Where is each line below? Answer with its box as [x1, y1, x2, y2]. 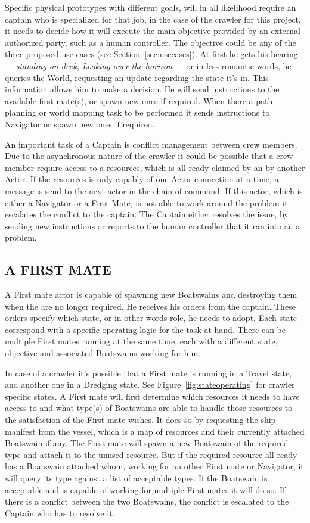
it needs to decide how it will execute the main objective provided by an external [5, 24, 300, 37]
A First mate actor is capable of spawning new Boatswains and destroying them [5, 288, 297, 301]
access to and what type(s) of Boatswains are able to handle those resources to [5, 401, 293, 414]
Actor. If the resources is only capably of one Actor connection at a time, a [5, 173, 279, 185]
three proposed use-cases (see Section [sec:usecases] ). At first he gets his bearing [5, 48, 298, 60]
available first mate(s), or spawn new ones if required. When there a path [5, 94, 273, 107]
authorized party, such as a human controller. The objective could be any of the [5, 36, 296, 48]
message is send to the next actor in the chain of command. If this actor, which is [5, 184, 303, 197]
